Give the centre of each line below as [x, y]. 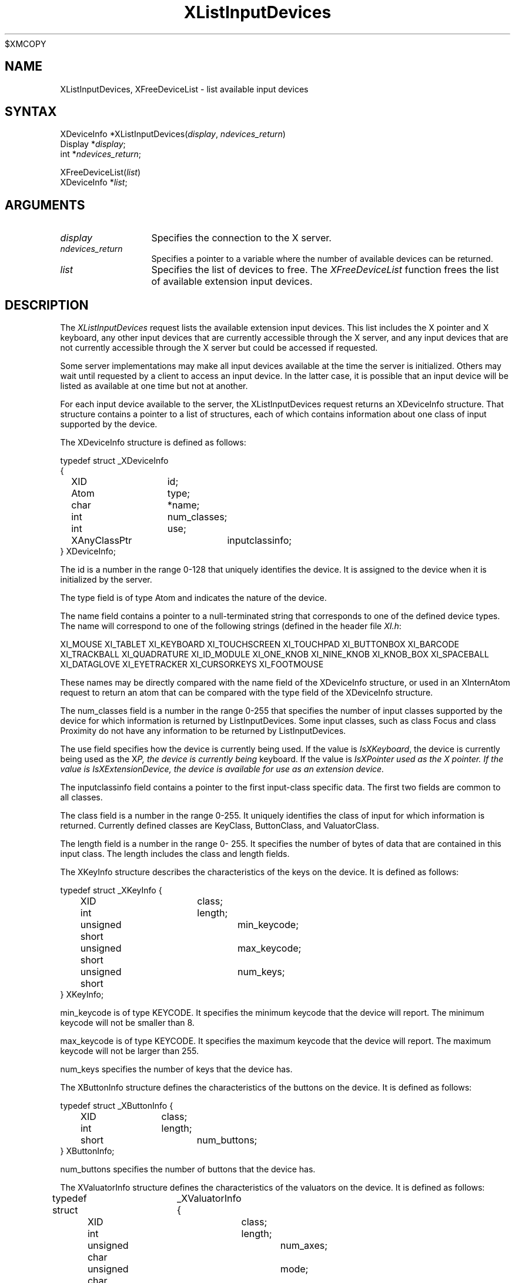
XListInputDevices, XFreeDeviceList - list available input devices [184, 89]
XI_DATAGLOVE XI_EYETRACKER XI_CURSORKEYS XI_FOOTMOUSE [192, 664]
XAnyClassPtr [102, 541]
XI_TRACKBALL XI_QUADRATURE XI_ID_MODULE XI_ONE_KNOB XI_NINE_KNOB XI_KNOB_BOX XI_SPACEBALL [275, 654]
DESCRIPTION [47, 305]
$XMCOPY [26, 44]
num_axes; [304, 1246]
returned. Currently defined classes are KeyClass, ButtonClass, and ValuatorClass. [220, 826]
